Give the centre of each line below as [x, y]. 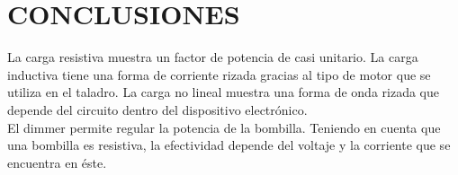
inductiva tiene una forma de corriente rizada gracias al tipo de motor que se [219, 74]
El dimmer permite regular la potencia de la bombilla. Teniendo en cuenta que [224, 127]
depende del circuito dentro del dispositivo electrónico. [157, 109]
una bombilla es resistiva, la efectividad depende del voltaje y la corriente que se [229, 145]
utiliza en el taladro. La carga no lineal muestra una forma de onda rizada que [223, 92]
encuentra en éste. [57, 162]
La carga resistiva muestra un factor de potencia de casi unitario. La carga [213, 57]
